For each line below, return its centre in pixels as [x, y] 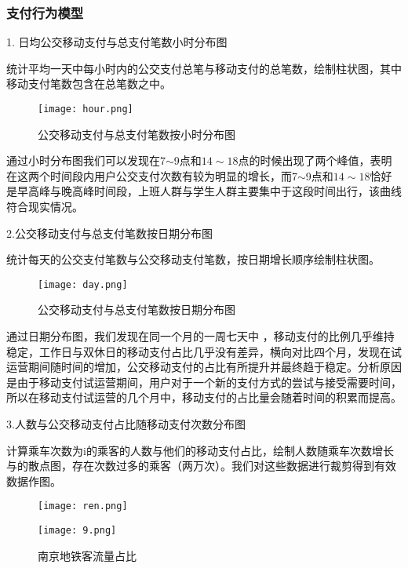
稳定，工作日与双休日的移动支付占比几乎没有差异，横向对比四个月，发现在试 [204, 351]
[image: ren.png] [83, 506]
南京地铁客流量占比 [87, 555]
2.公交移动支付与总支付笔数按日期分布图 [109, 233]
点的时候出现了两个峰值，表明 [315, 160]
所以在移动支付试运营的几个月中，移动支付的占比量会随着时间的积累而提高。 [204, 397]
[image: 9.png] [77, 531]
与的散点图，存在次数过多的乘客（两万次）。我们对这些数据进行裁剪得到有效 [201, 466]
